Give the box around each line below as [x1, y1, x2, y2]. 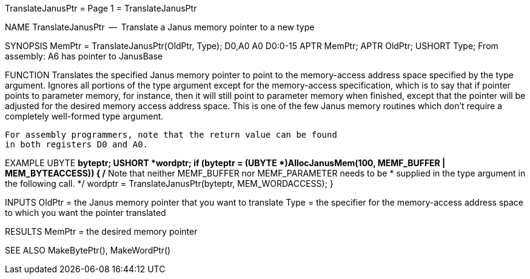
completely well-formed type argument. [5, 111, 164, 121]
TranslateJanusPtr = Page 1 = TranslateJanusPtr [5, 3, 197, 13]
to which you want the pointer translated [5, 207, 166, 218]
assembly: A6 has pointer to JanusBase [5, 51, 163, 61]
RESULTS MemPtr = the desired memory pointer [5, 226, 198, 237]
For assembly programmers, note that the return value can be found [5, 130, 337, 139]
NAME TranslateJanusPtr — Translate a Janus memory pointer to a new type [5, 22, 315, 32]
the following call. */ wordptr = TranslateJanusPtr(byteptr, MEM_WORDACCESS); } [5, 178, 334, 189]
